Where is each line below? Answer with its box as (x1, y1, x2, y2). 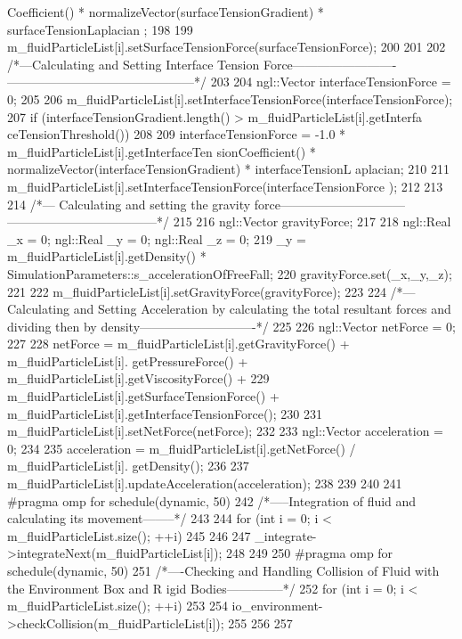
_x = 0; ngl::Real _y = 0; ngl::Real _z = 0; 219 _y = (7, 229, 306, 248)
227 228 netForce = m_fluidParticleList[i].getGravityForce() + (7, 334, 350, 353)
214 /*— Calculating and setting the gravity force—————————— (7, 194, 405, 213)
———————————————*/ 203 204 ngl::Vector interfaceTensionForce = (7, 72, 451, 91)
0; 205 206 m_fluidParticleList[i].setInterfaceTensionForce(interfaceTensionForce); (7, 89, 453, 108)
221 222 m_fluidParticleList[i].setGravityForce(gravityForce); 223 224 (7, 282, 386, 300)
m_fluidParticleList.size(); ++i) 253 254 (7, 596, 228, 615)
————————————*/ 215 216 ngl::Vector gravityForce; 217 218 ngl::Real (7, 212, 451, 231)
